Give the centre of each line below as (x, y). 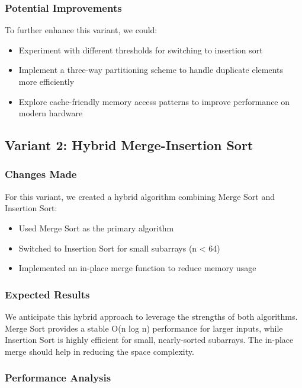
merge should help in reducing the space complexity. (99, 351)
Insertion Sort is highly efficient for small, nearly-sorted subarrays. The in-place (149, 340)
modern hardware (51, 113)
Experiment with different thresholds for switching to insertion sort (141, 50)
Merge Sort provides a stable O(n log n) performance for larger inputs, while (144, 328)
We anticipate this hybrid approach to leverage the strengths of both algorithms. (151, 316)
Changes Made (41, 174)
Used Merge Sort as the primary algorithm (96, 228)
